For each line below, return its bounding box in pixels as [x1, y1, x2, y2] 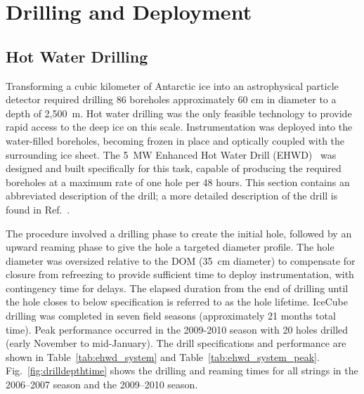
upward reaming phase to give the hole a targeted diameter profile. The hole [6, 239, 334, 254]
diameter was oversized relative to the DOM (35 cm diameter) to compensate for [6, 253, 356, 268]
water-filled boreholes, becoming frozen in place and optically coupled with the [6, 133, 345, 147]
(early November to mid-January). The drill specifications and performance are [6, 336, 346, 350]
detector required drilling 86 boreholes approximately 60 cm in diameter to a [6, 92, 337, 107]
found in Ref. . [6, 202, 70, 216]
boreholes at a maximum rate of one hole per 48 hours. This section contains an [6, 174, 350, 189]
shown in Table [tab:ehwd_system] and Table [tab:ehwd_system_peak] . [6, 349, 320, 364]
